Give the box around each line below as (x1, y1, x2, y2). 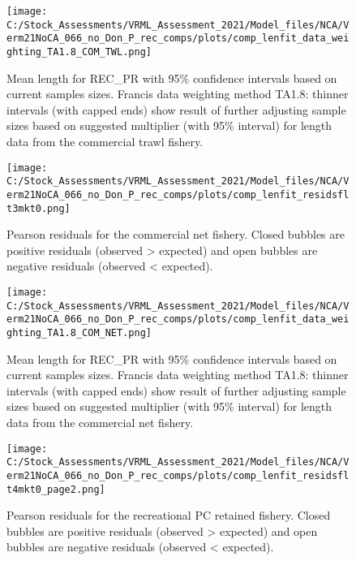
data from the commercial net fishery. (6, 414, 194, 430)
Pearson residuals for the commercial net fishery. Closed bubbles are (6, 226, 345, 243)
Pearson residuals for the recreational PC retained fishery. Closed (6, 507, 331, 524)
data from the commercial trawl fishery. (6, 133, 204, 149)
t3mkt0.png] (6, 202, 71, 214)
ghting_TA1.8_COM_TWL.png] (6, 45, 152, 58)
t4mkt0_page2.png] (6, 483, 105, 495)
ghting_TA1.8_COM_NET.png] (6, 326, 152, 339)
